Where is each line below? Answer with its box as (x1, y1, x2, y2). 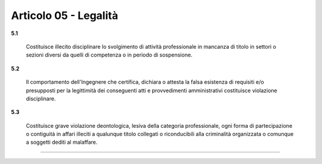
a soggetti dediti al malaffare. (26, 138, 98, 146)
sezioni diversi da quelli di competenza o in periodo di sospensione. (26, 51, 193, 59)
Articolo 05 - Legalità (11, 9, 119, 22)
